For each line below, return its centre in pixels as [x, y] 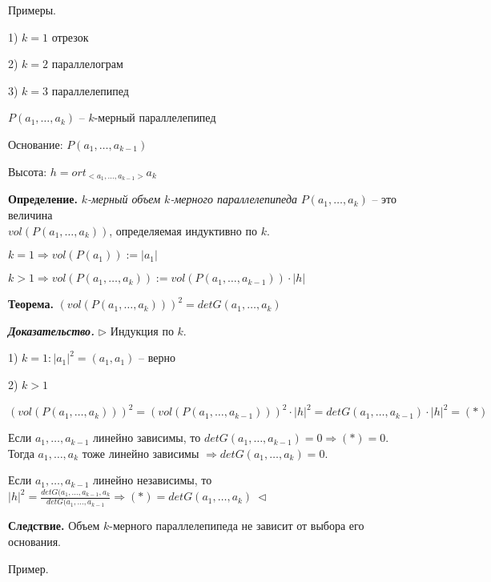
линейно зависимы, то [147, 438]
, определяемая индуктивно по [183, 230]
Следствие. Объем [54, 526]
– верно [157, 357]
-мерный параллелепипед [155, 117]
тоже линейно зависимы [141, 453]
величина [30, 215]
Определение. [43, 199]
